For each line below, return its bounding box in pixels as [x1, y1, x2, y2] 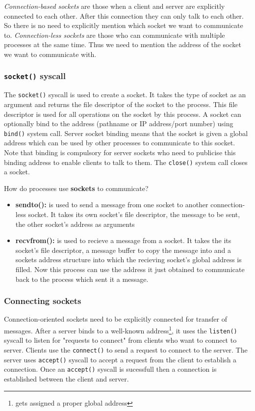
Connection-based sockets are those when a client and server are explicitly [4, 1, 225, 11]
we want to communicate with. [4, 49, 97, 59]
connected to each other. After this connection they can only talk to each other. [4, 10, 244, 21]
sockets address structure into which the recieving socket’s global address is [15, 254, 242, 265]
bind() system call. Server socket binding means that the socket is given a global [4, 128, 248, 138]
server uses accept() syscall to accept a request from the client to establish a [4, 354, 237, 364]
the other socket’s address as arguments [15, 219, 135, 229]
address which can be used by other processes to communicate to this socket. [4, 137, 235, 148]
